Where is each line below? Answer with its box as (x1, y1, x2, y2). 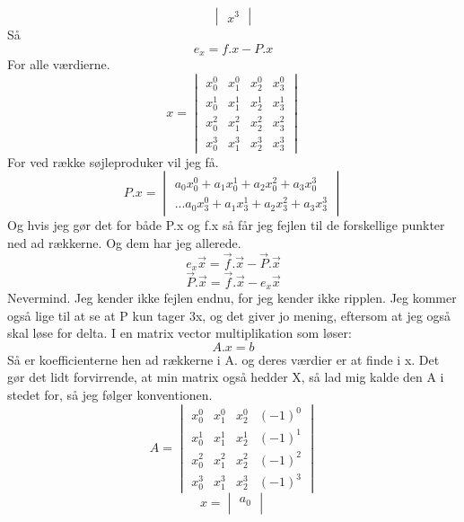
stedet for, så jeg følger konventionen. (7, 385, 213, 403)
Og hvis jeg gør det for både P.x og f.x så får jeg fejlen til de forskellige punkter (7, 216, 445, 234)
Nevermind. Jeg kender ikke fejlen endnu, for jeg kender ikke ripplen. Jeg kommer (7, 288, 457, 306)
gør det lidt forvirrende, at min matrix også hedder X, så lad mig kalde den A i (7, 367, 444, 386)
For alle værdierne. (7, 55, 110, 74)
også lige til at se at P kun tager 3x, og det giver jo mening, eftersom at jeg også (7, 305, 451, 324)
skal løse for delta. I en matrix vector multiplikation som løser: (7, 323, 352, 342)
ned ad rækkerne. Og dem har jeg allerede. (7, 234, 241, 252)
